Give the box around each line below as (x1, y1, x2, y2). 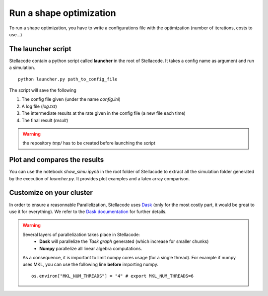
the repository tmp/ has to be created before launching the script (22, 140, 156, 146)
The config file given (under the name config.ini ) (21, 96, 121, 102)
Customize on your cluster (9, 189, 93, 197)
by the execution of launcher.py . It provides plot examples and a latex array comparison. (9, 175, 190, 181)
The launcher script (9, 45, 71, 53)
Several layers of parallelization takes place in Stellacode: (22, 231, 140, 237)
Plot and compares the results (9, 155, 104, 164)
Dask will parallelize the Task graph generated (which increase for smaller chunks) (39, 238, 209, 244)
